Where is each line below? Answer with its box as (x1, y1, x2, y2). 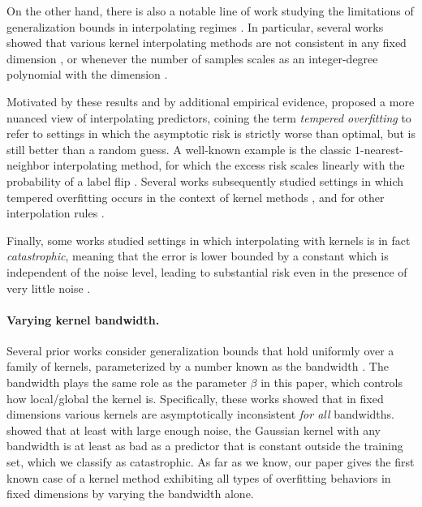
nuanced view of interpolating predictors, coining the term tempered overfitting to (6, 109, 411, 126)
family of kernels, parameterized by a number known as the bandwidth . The (6, 358, 389, 375)
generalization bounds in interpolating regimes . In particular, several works (6, 18, 384, 35)
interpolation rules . (6, 204, 105, 221)
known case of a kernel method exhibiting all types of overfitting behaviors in (6, 469, 391, 486)
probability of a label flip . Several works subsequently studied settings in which (6, 172, 404, 189)
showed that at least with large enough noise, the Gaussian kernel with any (6, 421, 381, 438)
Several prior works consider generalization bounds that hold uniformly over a (6, 342, 394, 359)
